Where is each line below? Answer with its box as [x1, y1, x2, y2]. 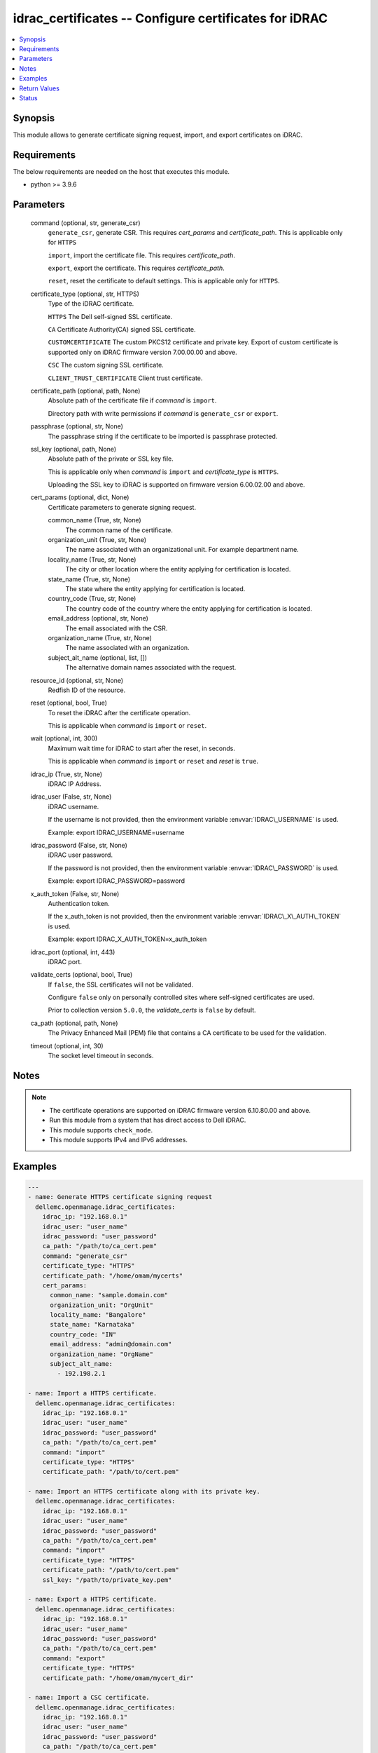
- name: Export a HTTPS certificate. [27, 1595, 157, 1604]
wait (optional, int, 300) [30, 734, 98, 743]
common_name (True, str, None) [48, 516, 141, 524]
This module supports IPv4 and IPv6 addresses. [49, 1135, 188, 1144]
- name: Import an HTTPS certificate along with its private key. [27, 1487, 260, 1496]
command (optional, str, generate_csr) [30, 218, 141, 227]
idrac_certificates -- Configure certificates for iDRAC [13, 11, 328, 26]
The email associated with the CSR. [65, 624, 168, 632]
